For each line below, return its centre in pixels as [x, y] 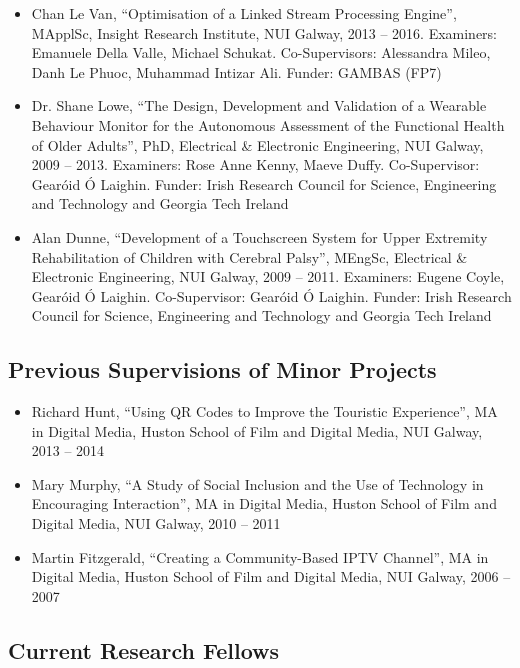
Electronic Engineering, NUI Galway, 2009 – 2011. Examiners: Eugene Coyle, [268, 276]
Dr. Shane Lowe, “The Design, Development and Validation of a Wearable [259, 105]
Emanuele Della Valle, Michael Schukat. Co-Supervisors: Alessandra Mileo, [261, 52]
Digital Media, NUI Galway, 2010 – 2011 [156, 523]
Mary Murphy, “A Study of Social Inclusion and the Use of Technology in [257, 483]
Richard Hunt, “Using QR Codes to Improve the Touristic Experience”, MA [264, 411]
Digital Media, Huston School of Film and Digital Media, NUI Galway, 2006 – [271, 576]
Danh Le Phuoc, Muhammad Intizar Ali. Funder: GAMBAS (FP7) [236, 71]
